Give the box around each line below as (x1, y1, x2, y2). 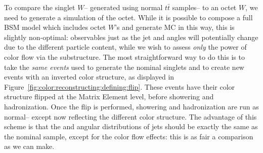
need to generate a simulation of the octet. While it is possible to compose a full (4, 12, 253, 22)
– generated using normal (84, 2, 163, 12)
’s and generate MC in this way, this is (115, 22, 235, 32)
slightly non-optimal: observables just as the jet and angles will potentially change (4, 31, 258, 42)
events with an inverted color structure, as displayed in (4, 71, 174, 82)
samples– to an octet (172, 2, 237, 12)
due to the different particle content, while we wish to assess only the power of (4, 42, 247, 52)
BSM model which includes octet (4, 22, 106, 32)
